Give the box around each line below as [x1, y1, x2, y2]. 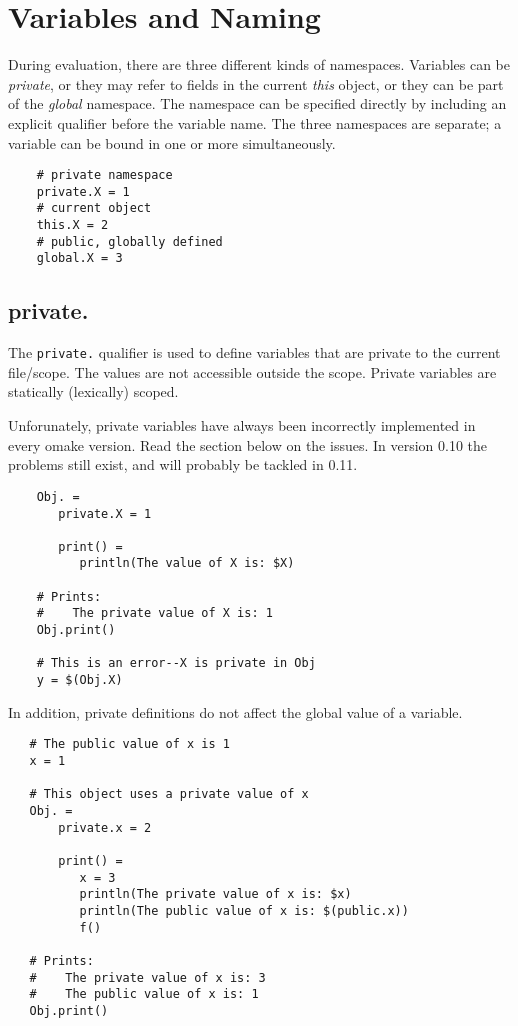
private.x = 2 [58, 820, 152, 835]
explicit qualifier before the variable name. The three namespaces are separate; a [8, 112, 502, 133]
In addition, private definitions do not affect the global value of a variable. [8, 701, 463, 722]
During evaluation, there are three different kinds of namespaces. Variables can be [8, 54, 511, 75]
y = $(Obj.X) [36, 673, 123, 688]
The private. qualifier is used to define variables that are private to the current [8, 342, 501, 363]
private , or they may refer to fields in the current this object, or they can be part [8, 73, 504, 94]
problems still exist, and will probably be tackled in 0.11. [8, 454, 358, 475]
